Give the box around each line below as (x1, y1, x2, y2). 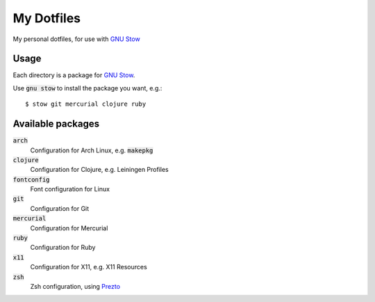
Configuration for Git (30, 204, 90, 212)
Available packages (12, 118, 100, 130)
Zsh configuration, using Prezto (30, 283, 121, 290)
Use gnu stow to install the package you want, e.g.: (12, 84, 162, 92)
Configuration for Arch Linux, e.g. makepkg (30, 146, 153, 154)
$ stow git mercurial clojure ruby (25, 100, 147, 108)
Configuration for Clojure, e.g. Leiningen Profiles (30, 166, 169, 174)
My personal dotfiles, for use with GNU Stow (12, 35, 140, 43)
